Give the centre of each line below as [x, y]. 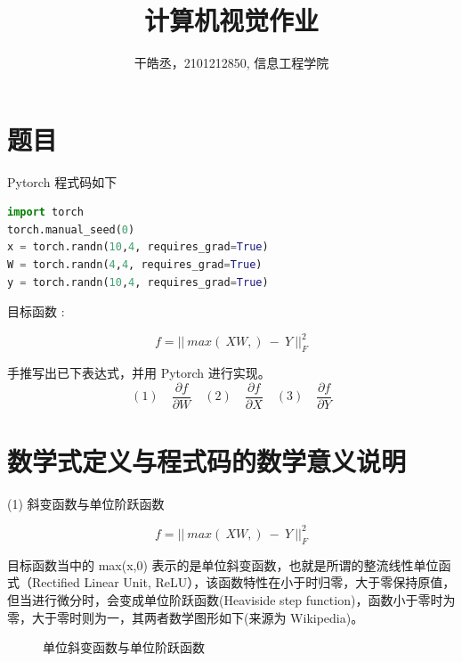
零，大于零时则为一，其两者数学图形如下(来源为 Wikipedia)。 [186, 617]
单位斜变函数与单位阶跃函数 [124, 647]
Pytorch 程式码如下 [62, 181]
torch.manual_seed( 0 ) [71, 229]
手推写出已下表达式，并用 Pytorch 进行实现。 [139, 373]
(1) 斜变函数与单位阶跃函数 [86, 503]
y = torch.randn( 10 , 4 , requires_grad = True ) [138, 282]
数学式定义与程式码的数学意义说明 [207, 460]
